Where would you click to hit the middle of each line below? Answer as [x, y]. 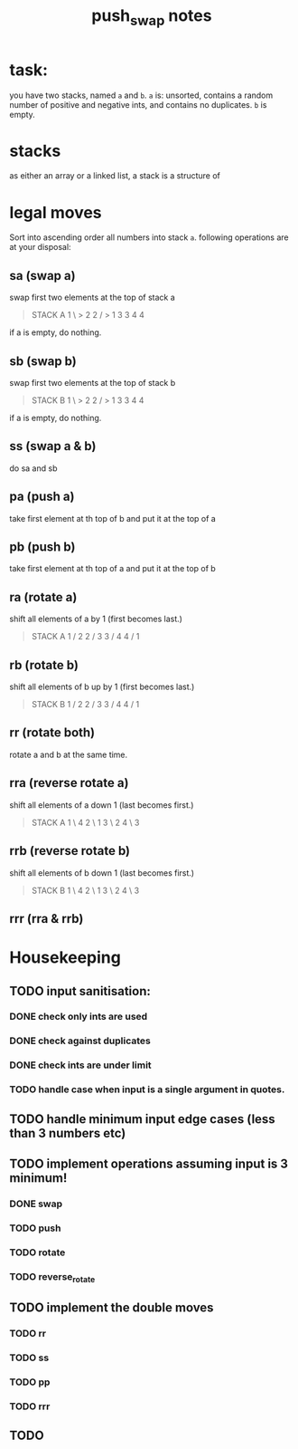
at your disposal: [40, 247]
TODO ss [29, 1358]
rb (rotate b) [44, 665]
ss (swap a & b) [53, 446]
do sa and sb [33, 468]
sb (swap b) [43, 361]
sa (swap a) [42, 276]
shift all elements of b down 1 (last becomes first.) [102, 873]
